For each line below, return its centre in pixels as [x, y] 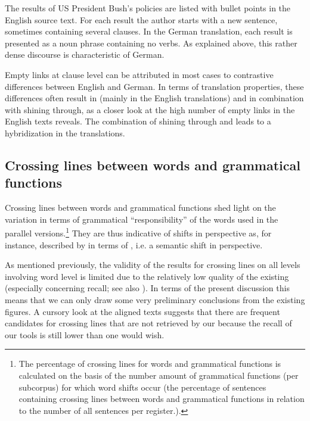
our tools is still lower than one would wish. [85, 334]
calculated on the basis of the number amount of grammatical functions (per [159, 375]
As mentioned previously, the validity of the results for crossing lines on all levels [153, 265]
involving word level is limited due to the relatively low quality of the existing [147, 276]
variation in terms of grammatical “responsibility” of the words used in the [142, 219]
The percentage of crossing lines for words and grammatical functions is [150, 364]
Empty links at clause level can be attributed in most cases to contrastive [139, 74]
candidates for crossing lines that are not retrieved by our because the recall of [148, 323]
